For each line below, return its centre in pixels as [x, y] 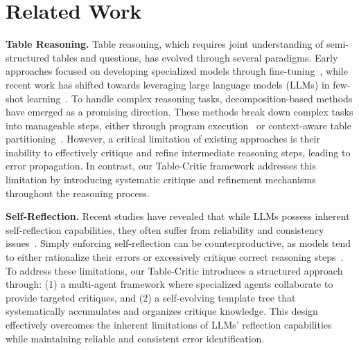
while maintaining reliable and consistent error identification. [135, 338]
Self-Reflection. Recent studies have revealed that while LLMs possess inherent [178, 216]
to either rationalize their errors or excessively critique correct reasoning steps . [175, 257]
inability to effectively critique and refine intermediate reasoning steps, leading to [178, 152]
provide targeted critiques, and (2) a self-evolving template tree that [151, 297]
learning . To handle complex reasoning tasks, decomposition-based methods [190, 98]
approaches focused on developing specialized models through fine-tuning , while [177, 71]
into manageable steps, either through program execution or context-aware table [178, 125]
